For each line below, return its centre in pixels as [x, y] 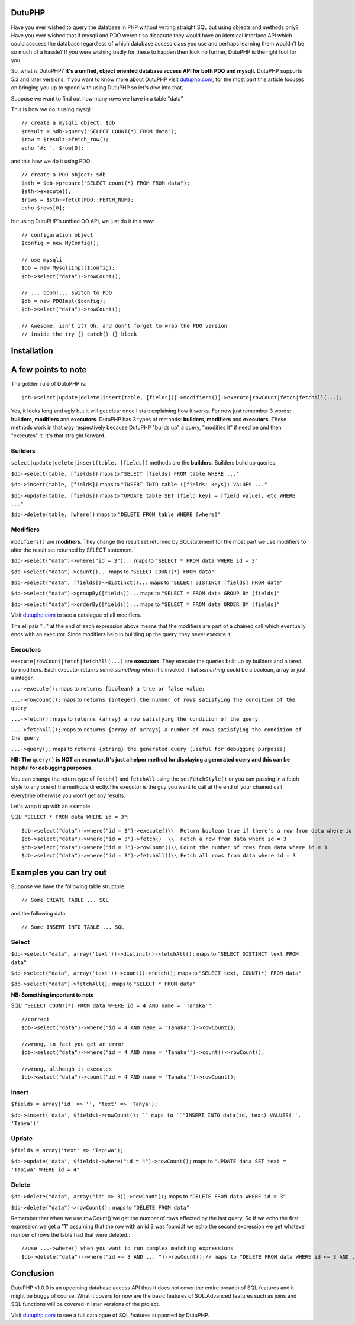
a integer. [22, 678]
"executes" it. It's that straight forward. [58, 436]
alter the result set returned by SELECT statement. [72, 550]
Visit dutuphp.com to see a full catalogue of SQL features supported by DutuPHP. [110, 1315]
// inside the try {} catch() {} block [79, 334]
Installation [32, 351]
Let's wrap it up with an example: [51, 806]
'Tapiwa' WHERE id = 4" [45, 1170]
